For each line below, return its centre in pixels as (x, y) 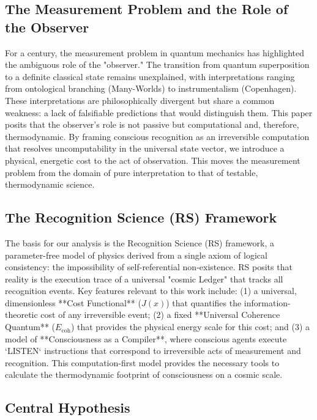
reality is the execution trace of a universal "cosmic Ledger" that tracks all (144, 278)
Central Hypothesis (68, 407)
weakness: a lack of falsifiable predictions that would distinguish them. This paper (159, 112)
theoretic (21, 315)
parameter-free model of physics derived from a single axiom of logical (136, 255)
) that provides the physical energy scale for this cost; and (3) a (190, 327)
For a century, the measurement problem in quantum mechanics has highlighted (155, 52)
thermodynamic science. (50, 184)
